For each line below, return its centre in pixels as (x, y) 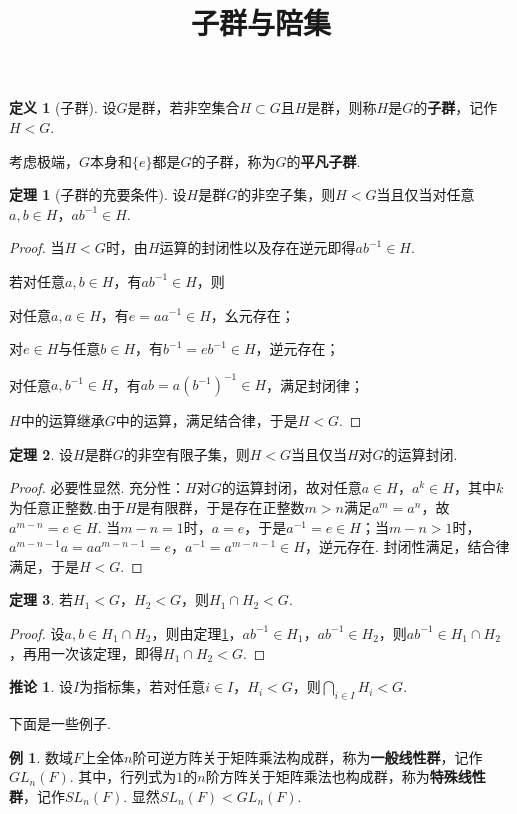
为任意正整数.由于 (67, 507)
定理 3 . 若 (41, 599)
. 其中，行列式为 (123, 776)
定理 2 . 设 (41, 453)
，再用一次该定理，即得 (86, 652)
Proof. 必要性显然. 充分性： (97, 487)
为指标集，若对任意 (142, 686)
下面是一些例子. (60, 722)
